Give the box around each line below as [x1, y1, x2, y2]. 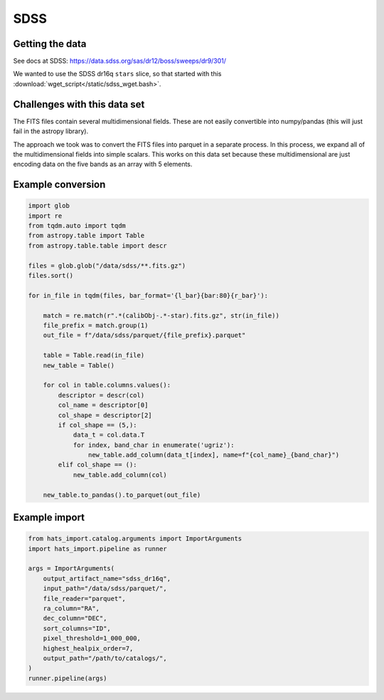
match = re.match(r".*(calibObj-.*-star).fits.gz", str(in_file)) [43, 311, 280, 320]
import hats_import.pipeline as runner [28, 545, 167, 553]
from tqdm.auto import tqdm [28, 221, 126, 230]
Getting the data [13, 38, 87, 50]
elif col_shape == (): [58, 461, 138, 469]
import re [28, 211, 63, 220]
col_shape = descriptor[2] [58, 411, 152, 419]
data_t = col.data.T [73, 431, 145, 439]
